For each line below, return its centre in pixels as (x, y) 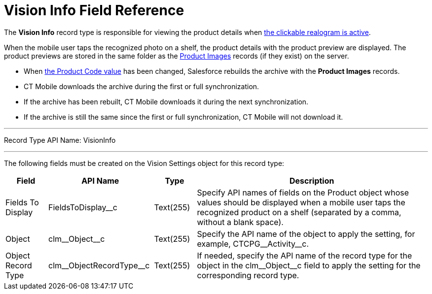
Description (312, 180)
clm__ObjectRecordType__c (99, 265)
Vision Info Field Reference (94, 10)
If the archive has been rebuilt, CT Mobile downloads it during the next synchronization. (166, 101)
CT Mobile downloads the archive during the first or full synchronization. (142, 86)
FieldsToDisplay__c (83, 207)
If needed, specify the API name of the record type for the (305, 255)
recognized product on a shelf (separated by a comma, (299, 212)
